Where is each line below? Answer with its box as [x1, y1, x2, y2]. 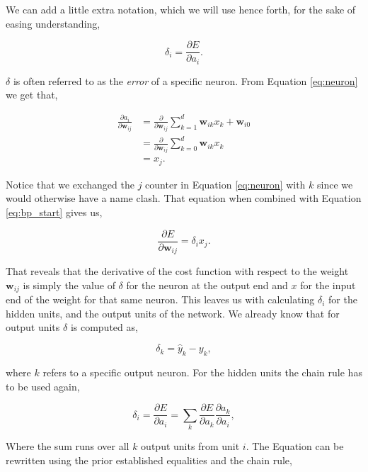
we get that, [6, 87, 58, 102]
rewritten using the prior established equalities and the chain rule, [6, 452, 292, 467]
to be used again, [6, 378, 80, 393]
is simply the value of [23, 277, 115, 292]
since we [316, 176, 353, 191]
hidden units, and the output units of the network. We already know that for [6, 305, 340, 320]
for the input [300, 277, 356, 292]
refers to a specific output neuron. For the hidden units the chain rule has [42, 364, 362, 379]
